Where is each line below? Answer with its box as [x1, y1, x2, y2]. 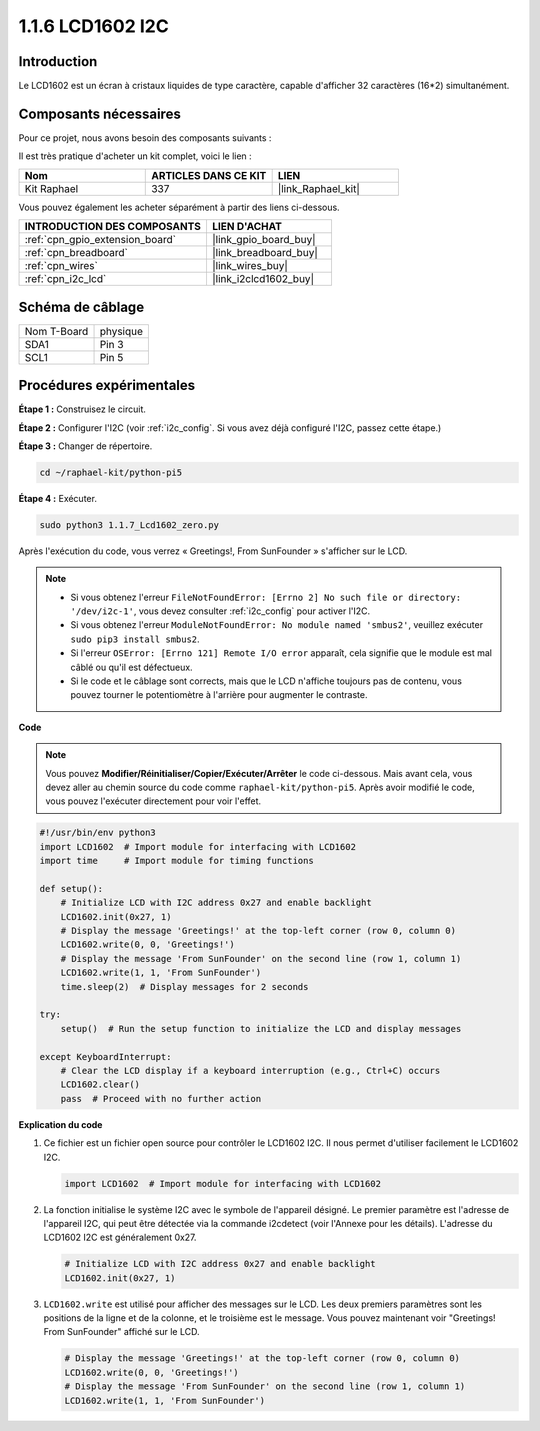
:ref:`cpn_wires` [24, 259, 99, 273]
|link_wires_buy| [211, 259, 289, 273]
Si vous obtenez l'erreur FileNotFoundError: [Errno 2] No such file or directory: [70, 591, 462, 603]
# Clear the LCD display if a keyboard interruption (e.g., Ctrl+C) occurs [60, 1065, 441, 1076]
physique [99, 324, 144, 338]
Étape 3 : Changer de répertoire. [18, 440, 153, 452]
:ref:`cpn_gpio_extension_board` [24, 233, 177, 247]
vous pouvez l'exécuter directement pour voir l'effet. [45, 795, 262, 807]
